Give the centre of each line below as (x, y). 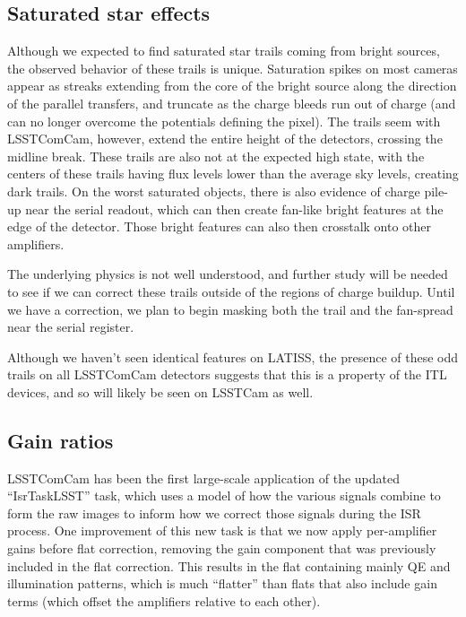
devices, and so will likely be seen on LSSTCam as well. (160, 391)
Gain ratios (60, 440)
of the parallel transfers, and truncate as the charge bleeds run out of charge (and (232, 103)
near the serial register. (71, 327)
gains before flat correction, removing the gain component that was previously (222, 548)
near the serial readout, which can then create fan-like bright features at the (234, 209)
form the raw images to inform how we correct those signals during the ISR (214, 513)
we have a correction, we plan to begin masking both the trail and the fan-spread (230, 309)
